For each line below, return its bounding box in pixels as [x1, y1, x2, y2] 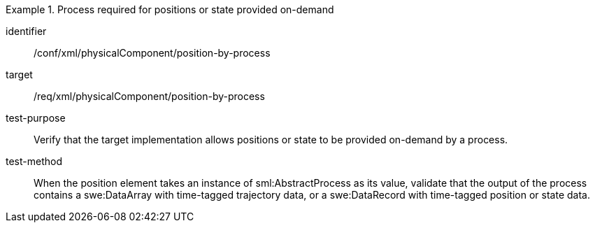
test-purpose [6, 112, 66, 124]
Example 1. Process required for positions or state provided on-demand [6, 3, 334, 15]
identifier [6, 25, 47, 37]
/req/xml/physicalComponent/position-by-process [34, 90, 265, 102]
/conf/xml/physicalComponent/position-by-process [34, 47, 271, 59]
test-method [6, 155, 62, 167]
